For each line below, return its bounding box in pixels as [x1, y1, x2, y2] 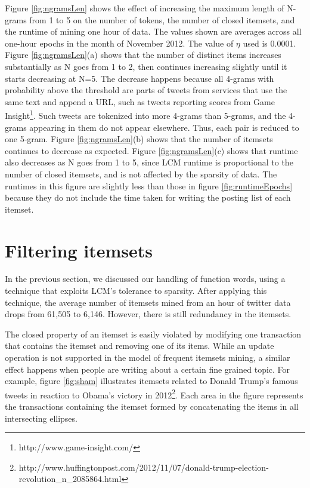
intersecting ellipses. [5, 412, 77, 424]
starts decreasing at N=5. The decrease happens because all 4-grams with [5, 72, 274, 84]
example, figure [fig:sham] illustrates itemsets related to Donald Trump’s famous [5, 375, 298, 387]
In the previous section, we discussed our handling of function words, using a [5, 272, 286, 285]
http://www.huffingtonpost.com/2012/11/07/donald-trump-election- [18, 461, 269, 473]
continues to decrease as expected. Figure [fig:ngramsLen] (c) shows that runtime [5, 144, 298, 156]
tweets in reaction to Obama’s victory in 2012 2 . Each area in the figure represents [5, 386, 303, 401]
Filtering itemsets [5, 238, 153, 262]
